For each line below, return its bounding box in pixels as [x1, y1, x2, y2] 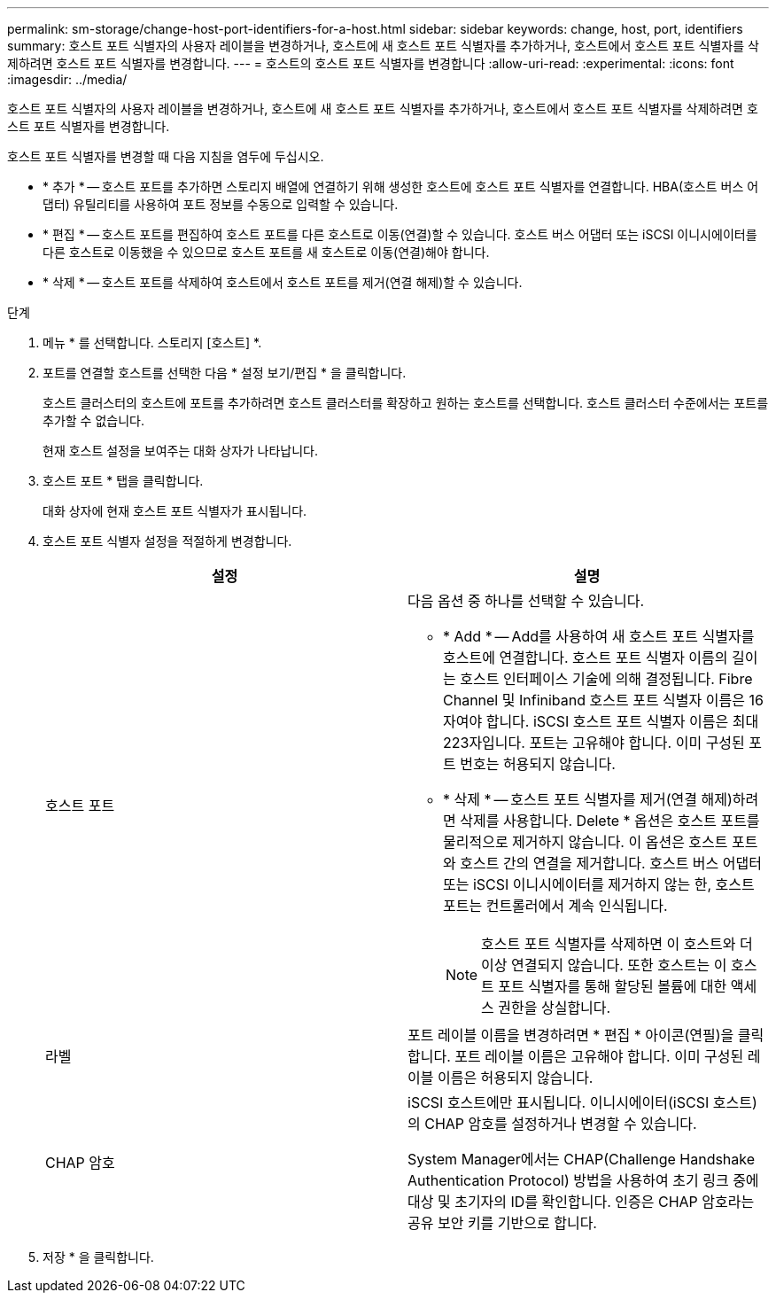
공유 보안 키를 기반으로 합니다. [407, 1214, 597, 1232]
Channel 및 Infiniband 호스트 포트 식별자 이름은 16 [443, 691, 764, 709]
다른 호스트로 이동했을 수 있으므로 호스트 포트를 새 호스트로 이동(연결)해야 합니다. [43, 245, 490, 260]
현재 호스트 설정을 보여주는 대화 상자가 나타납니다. [43, 443, 319, 458]
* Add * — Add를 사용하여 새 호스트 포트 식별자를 [443, 627, 755, 645]
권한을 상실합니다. [498, 999, 611, 1016]
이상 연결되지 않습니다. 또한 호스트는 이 [481, 956, 727, 974]
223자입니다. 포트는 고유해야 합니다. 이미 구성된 [443, 734, 745, 751]
